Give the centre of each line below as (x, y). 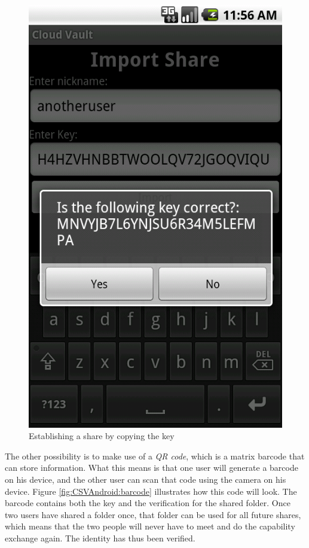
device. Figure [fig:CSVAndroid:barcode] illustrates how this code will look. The (151, 491)
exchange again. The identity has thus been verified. (100, 538)
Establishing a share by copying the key (102, 436)
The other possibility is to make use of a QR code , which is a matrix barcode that (155, 456)
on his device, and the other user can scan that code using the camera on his (146, 479)
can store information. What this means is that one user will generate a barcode (152, 468)
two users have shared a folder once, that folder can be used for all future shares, (153, 514)
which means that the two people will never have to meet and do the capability (150, 526)
